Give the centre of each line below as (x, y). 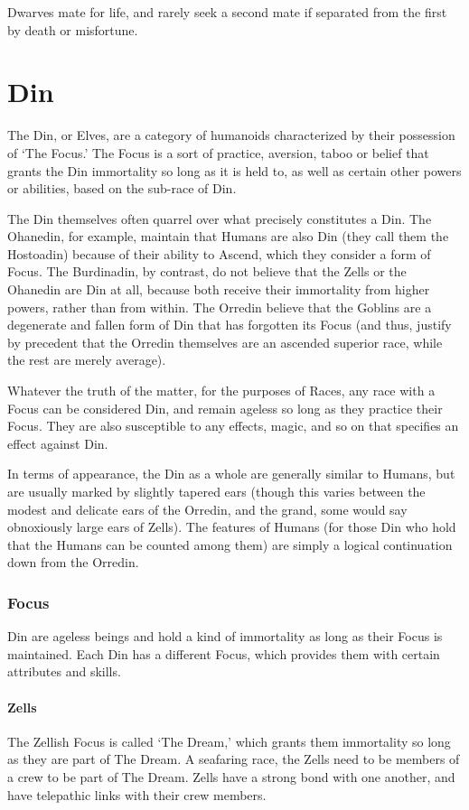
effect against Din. (58, 443)
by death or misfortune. (73, 29)
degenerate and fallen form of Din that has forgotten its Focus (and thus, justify (230, 325)
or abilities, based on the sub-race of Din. (122, 188)
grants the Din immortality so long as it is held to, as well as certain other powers (234, 170)
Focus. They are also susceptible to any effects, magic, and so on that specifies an (233, 426)
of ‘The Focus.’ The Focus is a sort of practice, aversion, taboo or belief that (218, 152)
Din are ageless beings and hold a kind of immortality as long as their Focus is (225, 636)
